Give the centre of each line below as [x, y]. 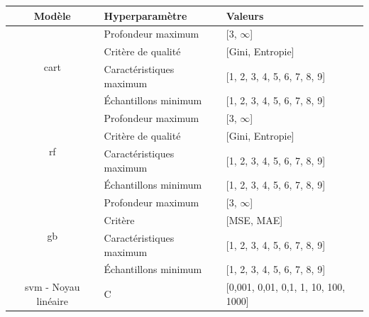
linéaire [52, 300]
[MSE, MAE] [254, 220]
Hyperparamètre [145, 15]
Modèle [52, 15]
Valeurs [245, 15]
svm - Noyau [53, 287]
